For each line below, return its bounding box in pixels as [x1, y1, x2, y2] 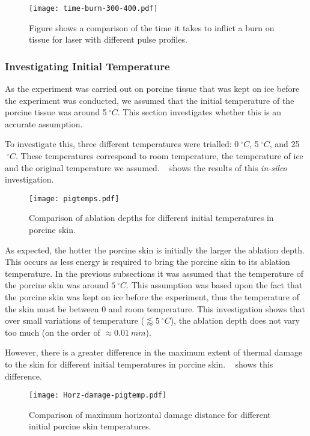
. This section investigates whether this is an [117, 106, 282, 118]
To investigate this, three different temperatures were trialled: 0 [5, 138, 239, 150]
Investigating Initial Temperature [5, 58, 170, 73]
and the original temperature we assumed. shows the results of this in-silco [5, 161, 287, 174]
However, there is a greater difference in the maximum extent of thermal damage [5, 346, 303, 359]
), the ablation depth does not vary [170, 314, 300, 327]
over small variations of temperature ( [5, 314, 145, 327]
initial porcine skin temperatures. [29, 420, 151, 432]
